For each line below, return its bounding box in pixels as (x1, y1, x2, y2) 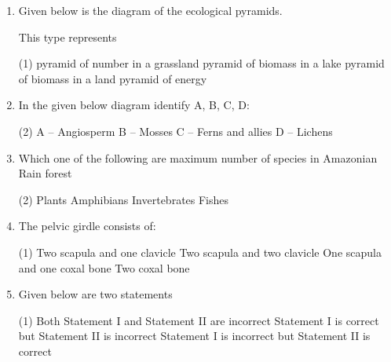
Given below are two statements (18, 286, 173, 302)
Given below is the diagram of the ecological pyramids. (18, 2, 283, 18)
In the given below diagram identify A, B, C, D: (18, 97, 250, 113)
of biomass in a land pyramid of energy (18, 70, 207, 86)
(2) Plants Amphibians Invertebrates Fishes (18, 191, 229, 207)
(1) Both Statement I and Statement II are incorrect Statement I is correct (18, 312, 379, 328)
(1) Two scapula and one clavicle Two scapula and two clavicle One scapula (18, 243, 382, 260)
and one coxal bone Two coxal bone (18, 259, 190, 276)
